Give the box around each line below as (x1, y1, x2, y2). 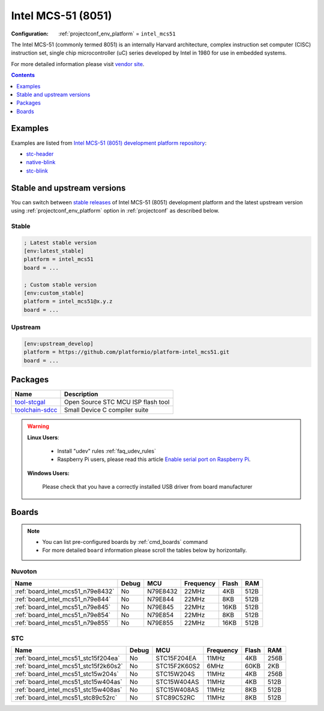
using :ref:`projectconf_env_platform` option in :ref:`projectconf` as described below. (11, 207, 220, 215)
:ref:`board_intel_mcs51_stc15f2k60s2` (14, 662, 123, 670)
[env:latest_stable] (23, 247, 84, 254)
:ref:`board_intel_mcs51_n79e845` (14, 603, 111, 611)
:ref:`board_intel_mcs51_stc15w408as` (14, 686, 122, 694)
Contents (11, 72, 35, 79)
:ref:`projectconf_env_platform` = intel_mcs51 (58, 30, 176, 37)
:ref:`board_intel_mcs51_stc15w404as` (14, 678, 122, 686)
